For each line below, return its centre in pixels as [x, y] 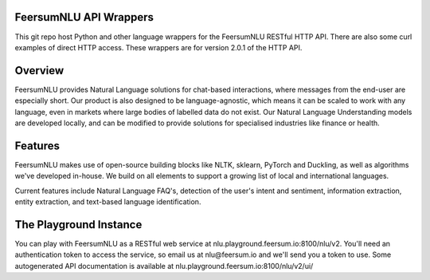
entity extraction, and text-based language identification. [108, 202]
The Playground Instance [78, 225]
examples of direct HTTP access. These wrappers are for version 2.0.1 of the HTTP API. [158, 47]
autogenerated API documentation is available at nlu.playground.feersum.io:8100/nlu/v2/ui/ [164, 266]
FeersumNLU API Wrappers [84, 17]
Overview [39, 71]
